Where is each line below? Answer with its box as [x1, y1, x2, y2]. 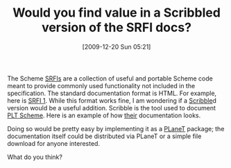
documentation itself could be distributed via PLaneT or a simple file [7, 132, 202, 140]
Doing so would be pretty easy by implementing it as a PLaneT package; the [7, 124, 225, 133]
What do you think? [7, 153, 62, 161]
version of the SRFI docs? [41, 19, 192, 35]
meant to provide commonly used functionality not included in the [7, 81, 196, 90]
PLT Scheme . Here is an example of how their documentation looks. [7, 111, 201, 119]
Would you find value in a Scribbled [12, 5, 221, 21]
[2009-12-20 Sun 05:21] [82, 42, 151, 51]
